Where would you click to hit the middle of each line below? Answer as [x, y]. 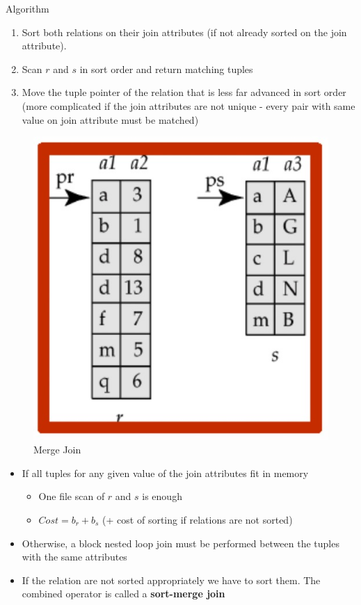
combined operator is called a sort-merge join [123, 594]
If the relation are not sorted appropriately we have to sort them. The [171, 580]
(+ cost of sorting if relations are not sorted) [198, 519]
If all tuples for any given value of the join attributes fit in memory [165, 473]
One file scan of [72, 496]
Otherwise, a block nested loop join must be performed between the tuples [180, 543]
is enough [162, 496]
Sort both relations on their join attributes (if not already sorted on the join [184, 32]
